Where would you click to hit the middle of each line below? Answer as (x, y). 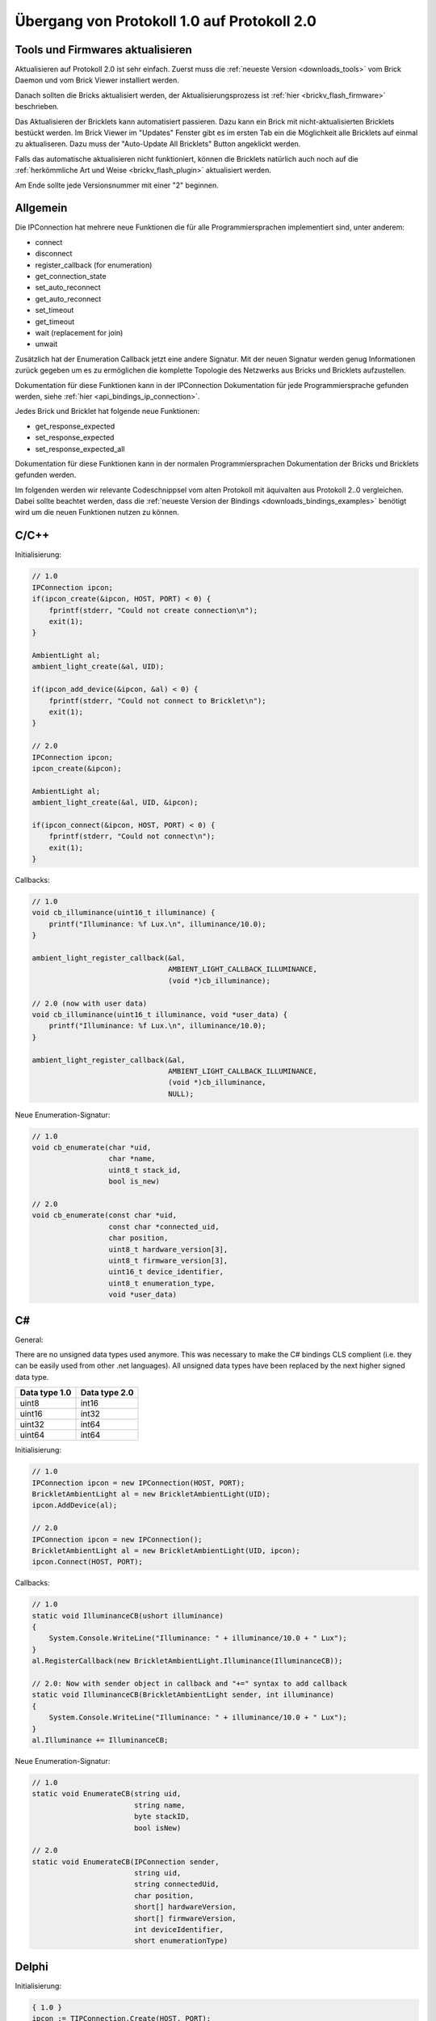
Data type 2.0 (107, 1393)
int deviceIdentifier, (178, 1930)
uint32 (32, 1424)
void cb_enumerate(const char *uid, (105, 1215)
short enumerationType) (181, 1941)
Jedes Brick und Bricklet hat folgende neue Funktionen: (107, 411)
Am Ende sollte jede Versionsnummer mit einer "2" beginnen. (117, 185)
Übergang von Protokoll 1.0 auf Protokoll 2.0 (166, 21)
